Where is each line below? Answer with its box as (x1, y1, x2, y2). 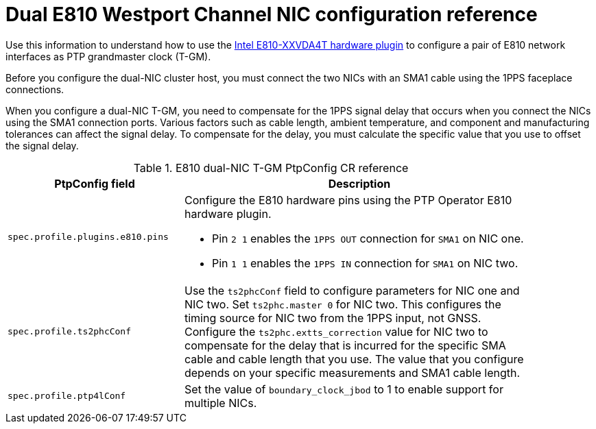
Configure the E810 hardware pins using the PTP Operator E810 (184, 193, 512, 207)
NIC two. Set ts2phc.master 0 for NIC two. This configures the (184, 297, 501, 311)
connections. (5, 83, 64, 95)
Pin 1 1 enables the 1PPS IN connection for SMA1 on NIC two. (211, 256, 518, 270)
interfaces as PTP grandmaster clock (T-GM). (5, 50, 211, 62)
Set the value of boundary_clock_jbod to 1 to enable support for (184, 382, 503, 396)
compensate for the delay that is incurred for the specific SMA (184, 338, 506, 352)
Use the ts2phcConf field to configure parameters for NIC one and (184, 283, 520, 297)
